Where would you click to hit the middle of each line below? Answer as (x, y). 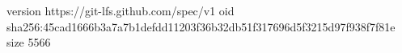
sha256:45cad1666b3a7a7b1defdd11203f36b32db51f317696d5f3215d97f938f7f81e (201, 26)
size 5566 (29, 42)
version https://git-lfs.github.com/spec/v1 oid (121, 10)
